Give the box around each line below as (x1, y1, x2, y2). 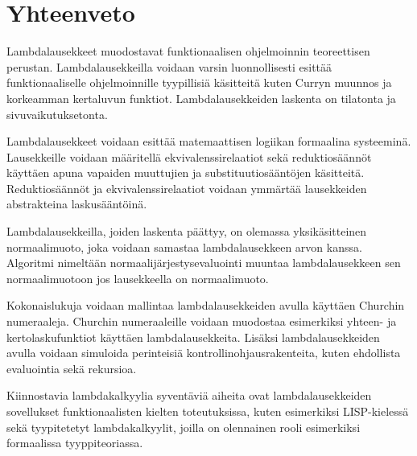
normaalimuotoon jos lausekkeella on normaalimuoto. (6, 269, 269, 286)
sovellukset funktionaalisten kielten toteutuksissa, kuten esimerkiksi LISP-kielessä (6, 403, 409, 419)
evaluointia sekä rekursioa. (6, 359, 137, 376)
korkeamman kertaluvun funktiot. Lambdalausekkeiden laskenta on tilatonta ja (6, 89, 396, 106)
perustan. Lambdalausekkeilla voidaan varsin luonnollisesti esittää (6, 58, 332, 75)
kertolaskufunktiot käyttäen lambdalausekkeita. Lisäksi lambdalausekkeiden (6, 328, 380, 345)
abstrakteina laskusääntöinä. (6, 195, 147, 212)
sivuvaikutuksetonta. (6, 105, 108, 122)
